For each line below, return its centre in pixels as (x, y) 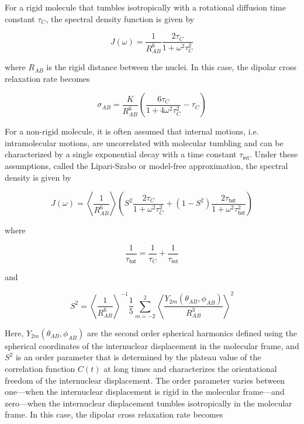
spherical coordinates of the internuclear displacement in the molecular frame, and (152, 345)
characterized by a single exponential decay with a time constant (121, 154)
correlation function (40, 369)
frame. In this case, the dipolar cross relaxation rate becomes (114, 414)
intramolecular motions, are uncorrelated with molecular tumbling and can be (144, 142)
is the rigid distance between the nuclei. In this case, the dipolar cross (171, 67)
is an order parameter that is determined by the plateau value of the (138, 357)
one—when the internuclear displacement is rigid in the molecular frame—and (145, 392)
